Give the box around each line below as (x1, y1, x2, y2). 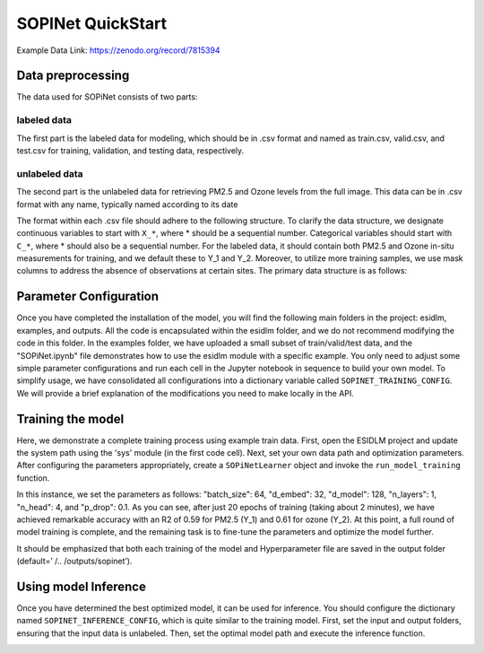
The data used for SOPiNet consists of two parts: (16, 91, 198, 102)
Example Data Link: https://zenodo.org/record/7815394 (16, 45, 220, 56)
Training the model (16, 411, 125, 426)
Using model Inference (16, 579, 147, 594)
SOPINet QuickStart (16, 13, 168, 33)
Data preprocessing (16, 68, 130, 83)
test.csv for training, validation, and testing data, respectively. (16, 144, 245, 156)
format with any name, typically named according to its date (16, 198, 238, 210)
